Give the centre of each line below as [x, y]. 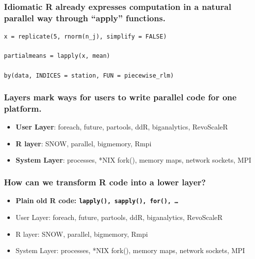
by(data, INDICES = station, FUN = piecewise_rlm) [89, 75]
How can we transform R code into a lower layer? [105, 182]
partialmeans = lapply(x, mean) [57, 56]
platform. [23, 108]
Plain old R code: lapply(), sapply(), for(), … [97, 200]
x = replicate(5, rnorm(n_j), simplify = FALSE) [85, 37]
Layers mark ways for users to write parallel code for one [120, 97]
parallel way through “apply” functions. [85, 18]
